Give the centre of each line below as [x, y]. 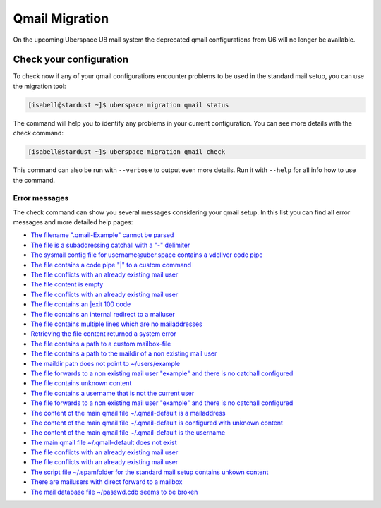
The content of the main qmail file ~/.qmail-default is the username [128, 433]
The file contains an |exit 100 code [81, 304]
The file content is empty [67, 284]
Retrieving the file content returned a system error [103, 334]
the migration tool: [40, 86]
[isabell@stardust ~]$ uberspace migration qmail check [127, 152]
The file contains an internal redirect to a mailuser [103, 314]
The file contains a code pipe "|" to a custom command [111, 265]
